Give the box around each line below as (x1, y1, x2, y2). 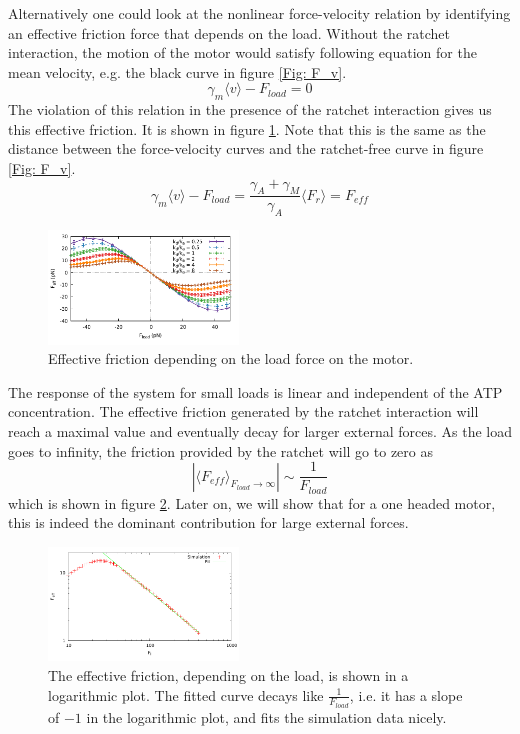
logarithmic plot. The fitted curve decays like (48, 684, 324, 705)
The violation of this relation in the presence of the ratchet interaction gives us (8, 99, 492, 120)
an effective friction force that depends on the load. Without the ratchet (8, 22, 450, 43)
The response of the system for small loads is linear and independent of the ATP (8, 381, 503, 402)
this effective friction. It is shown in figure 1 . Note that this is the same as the (8, 118, 486, 139)
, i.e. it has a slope (349, 684, 463, 705)
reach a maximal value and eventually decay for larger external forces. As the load (8, 421, 512, 442)
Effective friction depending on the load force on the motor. (48, 348, 414, 369)
